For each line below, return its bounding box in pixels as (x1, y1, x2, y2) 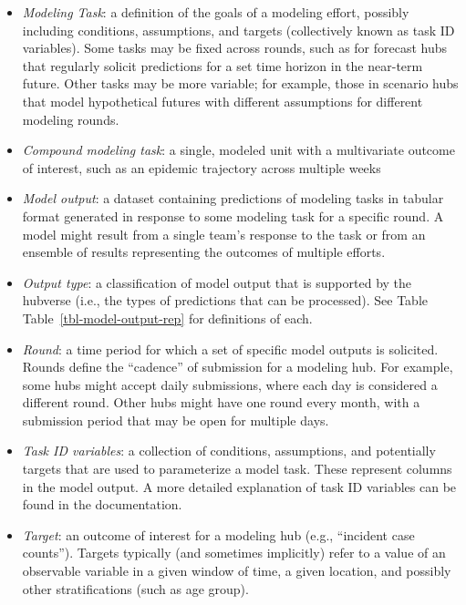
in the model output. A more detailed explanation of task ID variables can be (22, 477, 457, 496)
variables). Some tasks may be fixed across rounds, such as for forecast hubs (22, 38, 448, 57)
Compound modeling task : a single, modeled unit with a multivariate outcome (22, 140, 455, 159)
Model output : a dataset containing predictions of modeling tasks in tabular (22, 189, 444, 208)
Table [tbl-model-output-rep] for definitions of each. (22, 308, 313, 327)
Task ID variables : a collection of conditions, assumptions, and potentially (22, 441, 436, 460)
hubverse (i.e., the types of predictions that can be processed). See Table (22, 291, 429, 310)
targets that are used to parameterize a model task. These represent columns (22, 459, 452, 478)
